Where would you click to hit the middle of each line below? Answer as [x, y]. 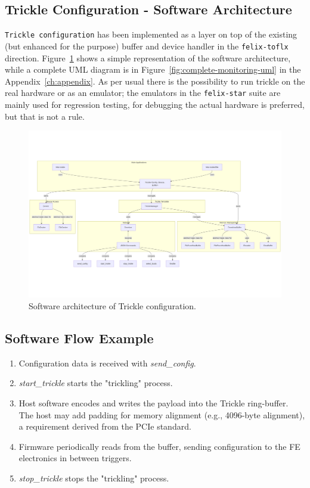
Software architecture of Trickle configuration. [112, 306]
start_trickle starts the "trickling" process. [96, 383]
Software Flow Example [79, 338]
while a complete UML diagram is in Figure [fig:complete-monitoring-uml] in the [153, 69]
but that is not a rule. [45, 116]
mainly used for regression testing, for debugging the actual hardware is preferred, [155, 104]
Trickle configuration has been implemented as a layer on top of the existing [151, 34]
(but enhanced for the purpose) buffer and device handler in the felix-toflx [147, 46]
